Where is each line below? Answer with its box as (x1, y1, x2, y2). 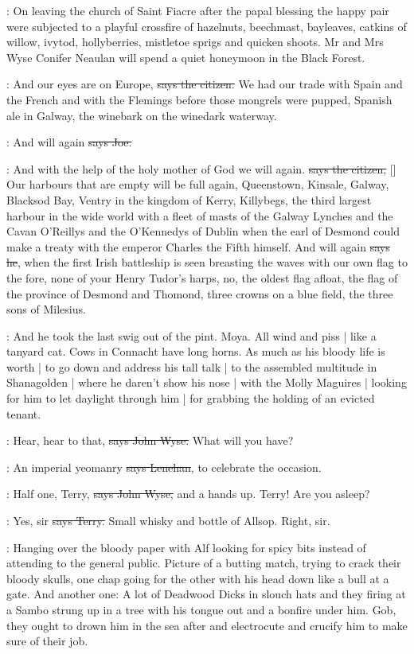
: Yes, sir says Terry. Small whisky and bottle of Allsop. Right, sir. (6, 512, 330, 529)
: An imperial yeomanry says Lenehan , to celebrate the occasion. (6, 458, 322, 475)
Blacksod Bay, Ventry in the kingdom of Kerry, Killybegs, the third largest (6, 191, 372, 208)
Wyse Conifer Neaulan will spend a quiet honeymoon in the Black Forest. (6, 49, 365, 65)
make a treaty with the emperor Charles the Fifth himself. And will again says (6, 238, 390, 255)
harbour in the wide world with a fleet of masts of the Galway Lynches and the (6, 207, 393, 224)
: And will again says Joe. (6, 134, 132, 150)
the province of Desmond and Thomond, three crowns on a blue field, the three (6, 285, 393, 302)
